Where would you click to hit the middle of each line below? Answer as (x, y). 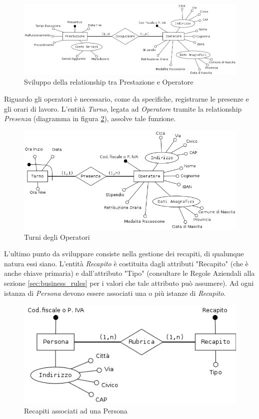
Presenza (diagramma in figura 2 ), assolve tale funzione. (90, 118)
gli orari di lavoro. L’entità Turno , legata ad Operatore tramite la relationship (123, 108)
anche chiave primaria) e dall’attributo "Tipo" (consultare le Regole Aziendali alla (129, 273)
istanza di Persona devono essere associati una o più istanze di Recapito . (115, 293)
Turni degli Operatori (57, 237)
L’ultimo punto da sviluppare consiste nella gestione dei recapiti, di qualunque (124, 254)
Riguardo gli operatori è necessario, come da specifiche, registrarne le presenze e (126, 98)
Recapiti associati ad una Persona (76, 411)
